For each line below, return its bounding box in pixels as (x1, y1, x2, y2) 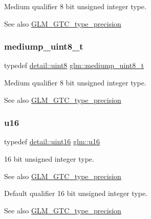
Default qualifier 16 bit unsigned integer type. (4, 188, 147, 199)
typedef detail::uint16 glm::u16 (4, 136, 100, 147)
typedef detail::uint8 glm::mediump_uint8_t (4, 60, 144, 71)
